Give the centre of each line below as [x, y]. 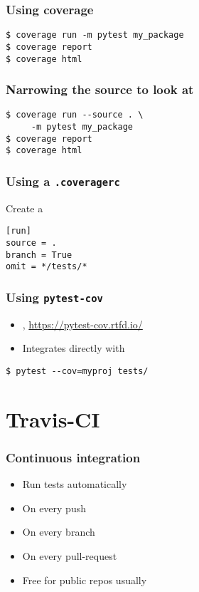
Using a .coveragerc [63, 181]
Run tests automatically [75, 484]
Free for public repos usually [85, 580]
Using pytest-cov [54, 297]
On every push [54, 508]
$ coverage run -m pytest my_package [95, 35]
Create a [25, 208]
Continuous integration [73, 457]
